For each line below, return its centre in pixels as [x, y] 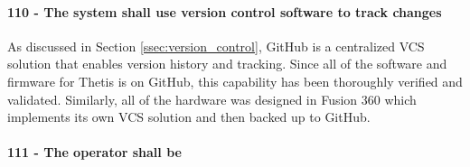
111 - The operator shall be [94, 152]
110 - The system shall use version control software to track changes [225, 11]
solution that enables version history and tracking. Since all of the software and [227, 64]
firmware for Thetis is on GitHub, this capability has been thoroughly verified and [235, 81]
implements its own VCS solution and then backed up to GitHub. [189, 117]
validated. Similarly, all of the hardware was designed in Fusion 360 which [212, 99]
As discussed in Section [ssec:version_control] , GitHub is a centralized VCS [216, 46]
